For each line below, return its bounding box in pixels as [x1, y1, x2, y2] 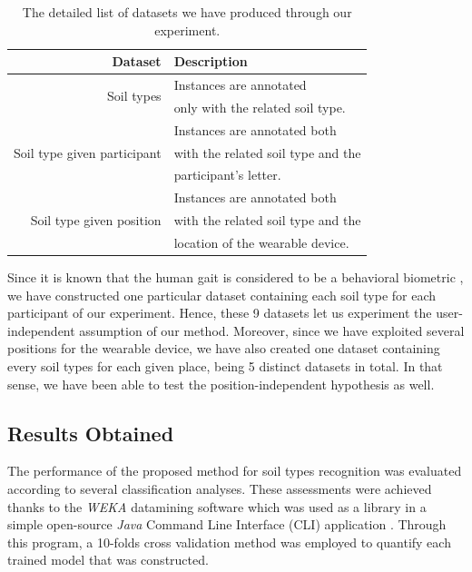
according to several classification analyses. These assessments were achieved [7, 478, 432, 498]
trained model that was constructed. [7, 550, 209, 569]
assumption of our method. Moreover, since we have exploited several [79, 321, 465, 340]
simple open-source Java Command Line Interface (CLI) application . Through [7, 515, 447, 534]
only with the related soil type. [173, 97, 346, 116]
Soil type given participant [14, 143, 162, 162]
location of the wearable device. [173, 232, 349, 251]
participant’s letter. [173, 165, 281, 184]
